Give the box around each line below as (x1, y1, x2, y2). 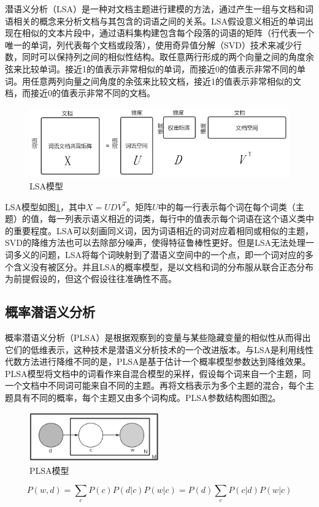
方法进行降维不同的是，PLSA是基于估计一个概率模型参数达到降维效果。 (21, 355, 311, 368)
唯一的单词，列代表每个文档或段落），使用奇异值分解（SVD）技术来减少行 (5, 38, 302, 51)
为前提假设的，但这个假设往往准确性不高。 (5, 272, 177, 285)
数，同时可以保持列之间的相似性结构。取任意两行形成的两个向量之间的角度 (5, 50, 306, 63)
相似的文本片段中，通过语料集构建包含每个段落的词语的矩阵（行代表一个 (21, 26, 314, 39)
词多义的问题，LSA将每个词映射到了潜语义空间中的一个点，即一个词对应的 (5, 248, 306, 261)
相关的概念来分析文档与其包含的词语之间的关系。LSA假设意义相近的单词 (13, 14, 306, 27)
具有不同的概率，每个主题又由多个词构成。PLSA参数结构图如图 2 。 (13, 391, 281, 403)
